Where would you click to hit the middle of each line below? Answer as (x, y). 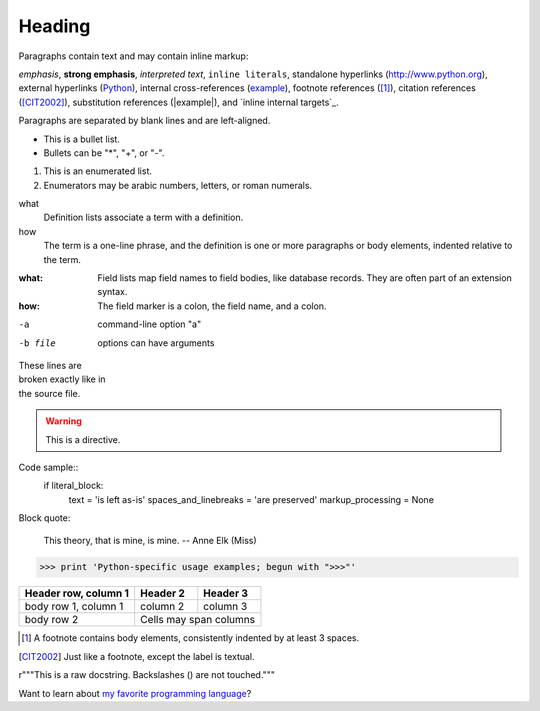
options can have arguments (156, 342)
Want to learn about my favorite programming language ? (135, 693)
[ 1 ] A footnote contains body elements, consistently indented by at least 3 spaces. (190, 638)
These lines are (50, 365)
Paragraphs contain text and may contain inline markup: (133, 56)
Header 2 (162, 593)
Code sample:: (48, 467)
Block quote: (44, 518)
